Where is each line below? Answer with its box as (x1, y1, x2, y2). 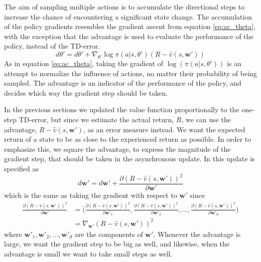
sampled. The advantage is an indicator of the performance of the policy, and (4, 78, 241, 88)
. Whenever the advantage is (153, 228, 241, 239)
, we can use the (181, 114, 231, 124)
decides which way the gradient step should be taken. (4, 87, 168, 98)
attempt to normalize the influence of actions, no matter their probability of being (4, 68, 257, 78)
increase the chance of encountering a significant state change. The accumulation (4, 11, 252, 22)
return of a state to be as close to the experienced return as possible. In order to (4, 134, 251, 144)
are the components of (74, 228, 143, 239)
